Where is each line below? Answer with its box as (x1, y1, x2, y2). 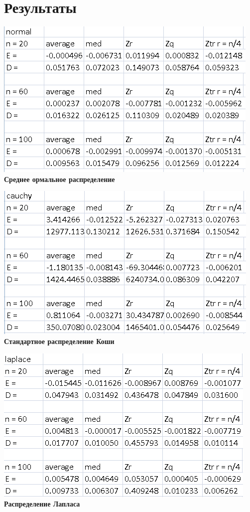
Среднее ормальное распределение (4, 173, 115, 184)
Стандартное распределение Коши (4, 336, 115, 346)
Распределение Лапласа (4, 499, 80, 509)
